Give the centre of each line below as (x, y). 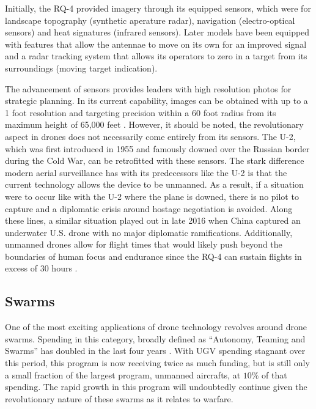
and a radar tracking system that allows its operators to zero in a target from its (156, 56)
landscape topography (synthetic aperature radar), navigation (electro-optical (150, 20)
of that (274, 374)
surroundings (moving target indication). (81, 68)
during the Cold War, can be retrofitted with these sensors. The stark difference (155, 160)
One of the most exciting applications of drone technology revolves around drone (156, 327)
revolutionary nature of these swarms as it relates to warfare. (119, 398)
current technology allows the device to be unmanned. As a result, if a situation (154, 184)
